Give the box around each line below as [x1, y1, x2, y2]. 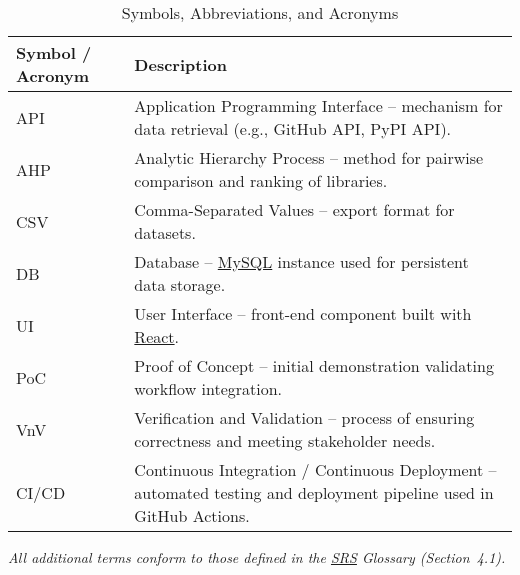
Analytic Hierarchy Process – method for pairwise [134, 146, 484, 169]
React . [134, 325, 180, 348]
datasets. [134, 221, 196, 244]
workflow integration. [134, 377, 283, 400]
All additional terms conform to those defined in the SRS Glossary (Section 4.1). [8, 547, 506, 567]
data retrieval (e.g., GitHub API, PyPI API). [134, 117, 452, 140]
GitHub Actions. [134, 504, 250, 527]
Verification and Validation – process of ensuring [134, 406, 475, 429]
